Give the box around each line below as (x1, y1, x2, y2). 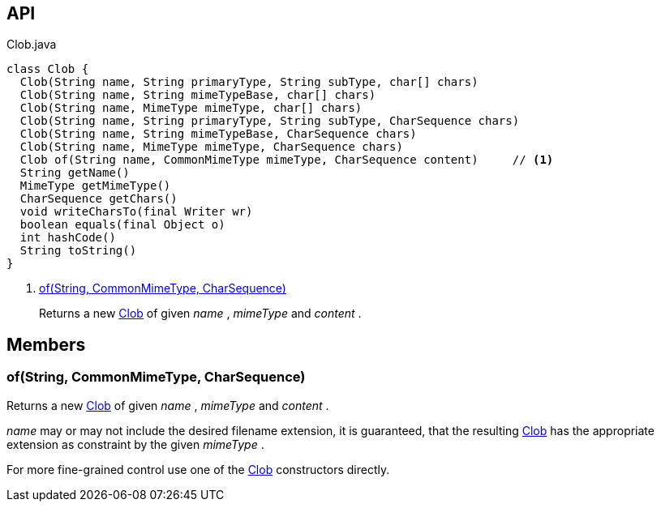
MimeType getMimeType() (19, 179, 171, 193)
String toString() (19, 244, 137, 258)
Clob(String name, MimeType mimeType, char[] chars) (19, 101, 363, 115)
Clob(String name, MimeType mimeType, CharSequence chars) (19, 140, 403, 154)
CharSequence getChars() (19, 192, 178, 206)
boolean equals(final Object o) (19, 218, 225, 232)
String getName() (19, 166, 130, 180)
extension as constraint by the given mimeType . (6, 437, 264, 451)
